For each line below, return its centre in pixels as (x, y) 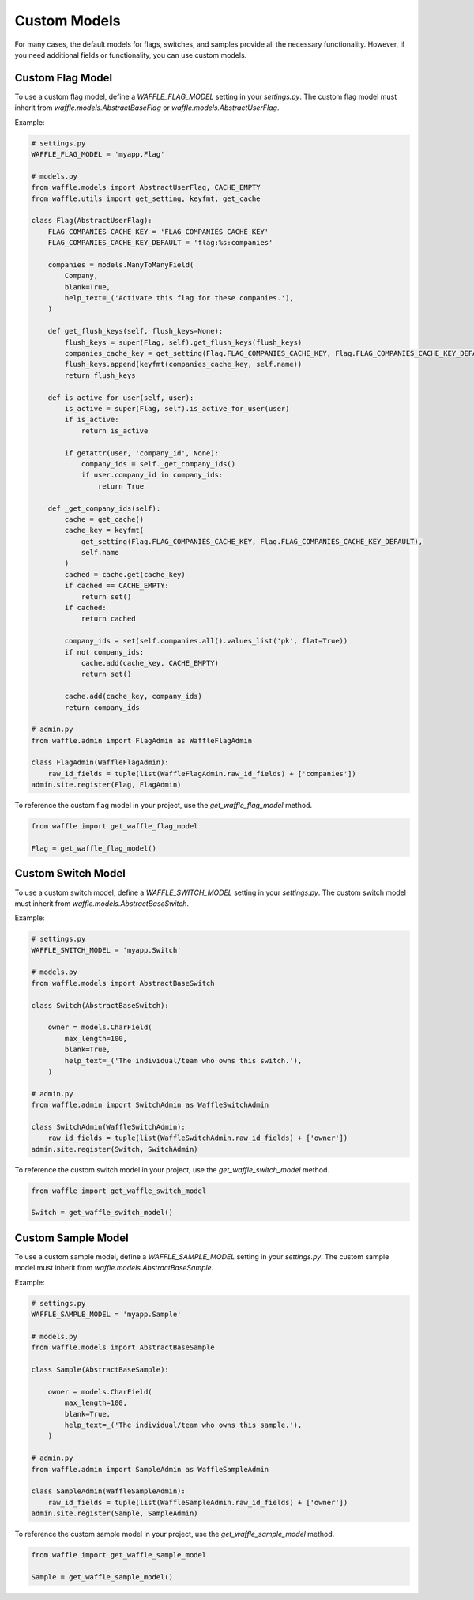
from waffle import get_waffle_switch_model (119, 1191)
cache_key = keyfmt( (104, 530)
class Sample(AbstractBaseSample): (100, 1370)
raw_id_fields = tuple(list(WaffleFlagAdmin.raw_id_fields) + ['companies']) (202, 774)
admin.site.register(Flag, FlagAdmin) (106, 785)
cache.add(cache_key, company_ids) (134, 696)
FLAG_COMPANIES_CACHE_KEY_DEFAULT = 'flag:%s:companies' (160, 243)
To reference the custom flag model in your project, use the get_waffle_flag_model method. (163, 806)
